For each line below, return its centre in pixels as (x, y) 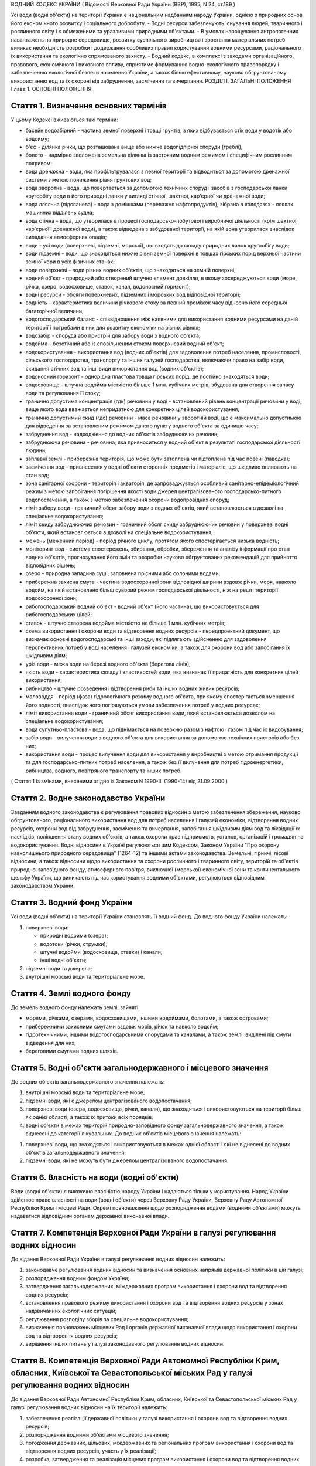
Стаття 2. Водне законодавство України (88, 798)
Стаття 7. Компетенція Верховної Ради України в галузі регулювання (143, 1233)
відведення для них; (51, 1043)
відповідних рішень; (51, 565)
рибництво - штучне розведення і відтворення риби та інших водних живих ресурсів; (133, 688)
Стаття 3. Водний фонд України (72, 903)
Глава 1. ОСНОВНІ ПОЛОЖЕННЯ (51, 89)
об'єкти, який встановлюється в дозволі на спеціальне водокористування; (119, 532)
